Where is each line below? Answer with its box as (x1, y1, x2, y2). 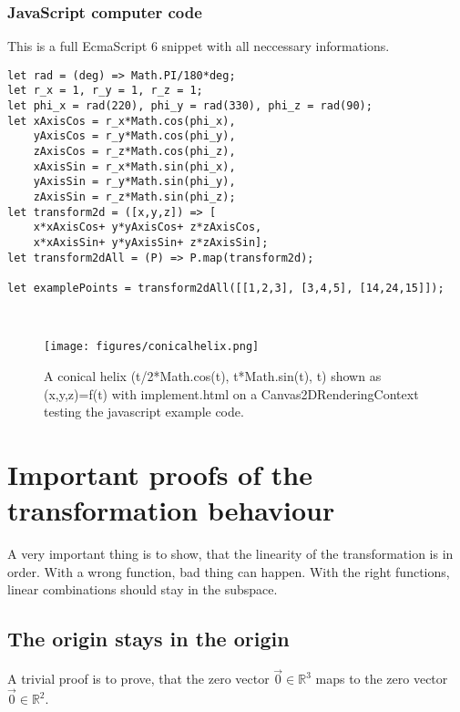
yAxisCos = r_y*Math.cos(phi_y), (33, 129, 236, 143)
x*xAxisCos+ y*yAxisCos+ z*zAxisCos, (33, 221, 262, 234)
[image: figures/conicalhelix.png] (44, 340, 260, 354)
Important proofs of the (7, 455, 312, 492)
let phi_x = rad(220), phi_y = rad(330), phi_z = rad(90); (7, 99, 373, 113)
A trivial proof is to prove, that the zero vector (7, 669, 270, 688)
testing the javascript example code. (44, 402, 244, 421)
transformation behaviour (7, 491, 335, 529)
